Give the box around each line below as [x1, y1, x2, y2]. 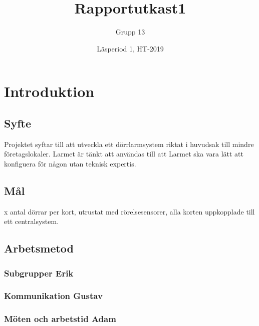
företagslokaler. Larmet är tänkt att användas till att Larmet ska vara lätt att [4, 148, 244, 159]
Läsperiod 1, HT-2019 [97, 43, 164, 53]
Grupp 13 [115, 26, 145, 37]
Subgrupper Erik [4, 266, 74, 279]
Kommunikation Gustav [4, 289, 103, 302]
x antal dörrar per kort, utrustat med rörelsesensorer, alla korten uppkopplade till [4, 206, 255, 216]
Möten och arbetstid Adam [4, 312, 116, 325]
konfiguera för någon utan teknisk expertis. [4, 158, 136, 168]
